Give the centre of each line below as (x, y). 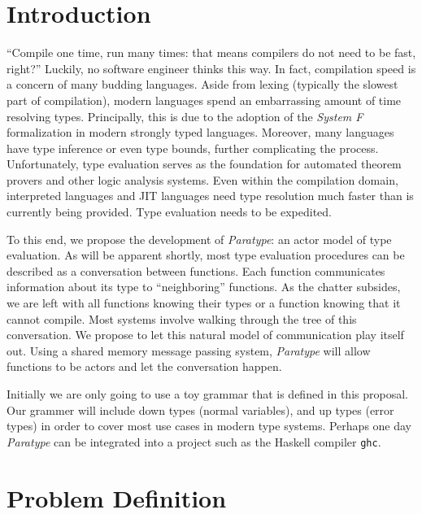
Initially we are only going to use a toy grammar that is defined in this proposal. (207, 394)
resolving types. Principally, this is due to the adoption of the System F (185, 116)
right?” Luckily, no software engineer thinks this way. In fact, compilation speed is (211, 68)
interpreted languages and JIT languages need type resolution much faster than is (210, 196)
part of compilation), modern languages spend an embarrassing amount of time (204, 100)
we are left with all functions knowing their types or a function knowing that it (204, 303)
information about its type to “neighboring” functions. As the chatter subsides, (204, 287)
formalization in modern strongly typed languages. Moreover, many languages (200, 132)
